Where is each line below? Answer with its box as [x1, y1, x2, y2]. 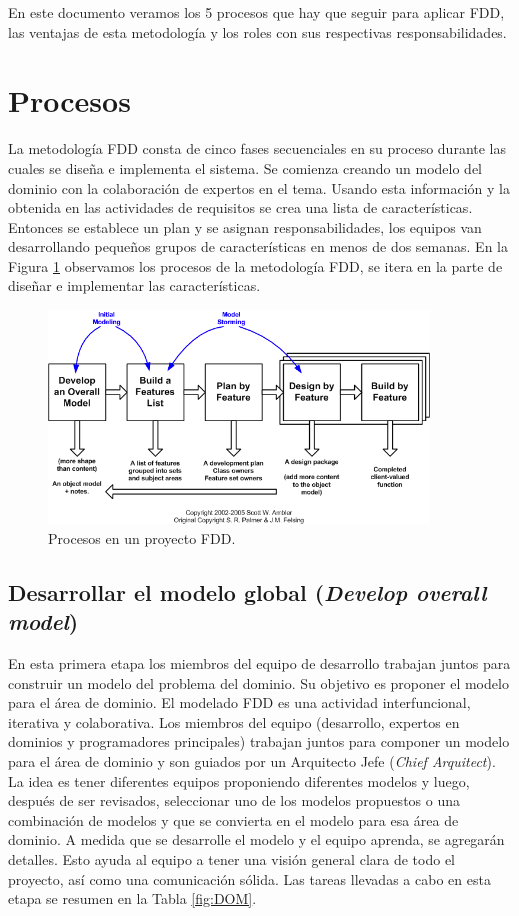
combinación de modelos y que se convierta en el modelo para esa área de [8, 809, 459, 830]
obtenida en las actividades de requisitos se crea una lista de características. [8, 197, 473, 218]
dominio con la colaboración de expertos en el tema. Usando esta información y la [8, 177, 510, 198]
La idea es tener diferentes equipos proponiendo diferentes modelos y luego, [8, 770, 470, 791]
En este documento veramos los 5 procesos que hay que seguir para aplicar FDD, [8, 2, 505, 22]
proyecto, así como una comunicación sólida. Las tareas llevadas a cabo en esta [8, 868, 491, 889]
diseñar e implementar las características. [8, 275, 261, 296]
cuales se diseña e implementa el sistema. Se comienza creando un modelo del [8, 157, 482, 178]
